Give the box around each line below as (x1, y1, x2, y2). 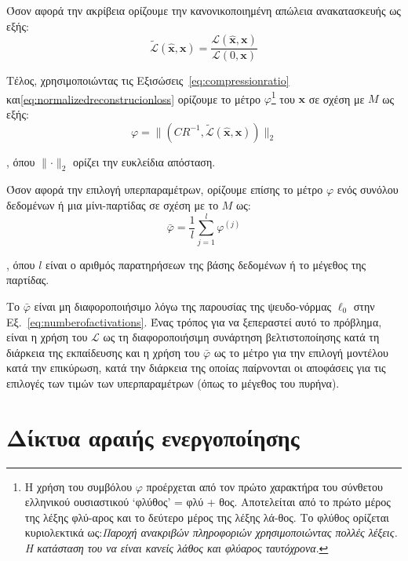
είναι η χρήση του (6, 329, 88, 345)
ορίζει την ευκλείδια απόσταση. (72, 153, 216, 169)
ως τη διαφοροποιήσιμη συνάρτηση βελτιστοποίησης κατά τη (103, 329, 380, 345)
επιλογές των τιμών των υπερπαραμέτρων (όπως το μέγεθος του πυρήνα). (6, 374, 340, 391)
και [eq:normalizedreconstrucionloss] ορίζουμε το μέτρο (6, 90, 260, 107)
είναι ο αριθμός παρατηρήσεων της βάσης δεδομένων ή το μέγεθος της (46, 256, 366, 272)
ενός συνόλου (337, 181, 399, 198)
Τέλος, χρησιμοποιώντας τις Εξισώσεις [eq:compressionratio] (6, 72, 290, 89)
